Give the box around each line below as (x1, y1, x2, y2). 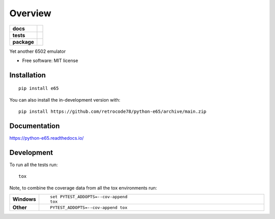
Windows (12, 196, 36, 203)
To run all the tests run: (9, 162, 58, 168)
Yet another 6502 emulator (9, 48, 66, 54)
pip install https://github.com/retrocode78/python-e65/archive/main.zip (18, 109, 207, 114)
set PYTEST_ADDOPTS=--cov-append (50, 194, 127, 200)
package (12, 38, 34, 45)
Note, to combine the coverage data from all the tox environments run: (9, 184, 157, 191)
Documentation (9, 121, 60, 130)
